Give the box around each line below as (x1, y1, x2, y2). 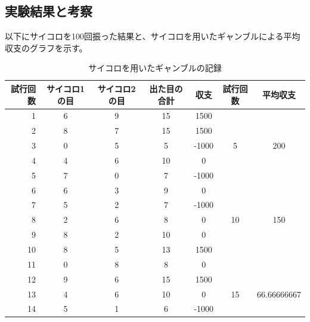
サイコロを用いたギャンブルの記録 (88, 62, 222, 74)
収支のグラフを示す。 (5, 41, 88, 54)
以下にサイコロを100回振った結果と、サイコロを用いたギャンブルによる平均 (5, 30, 300, 42)
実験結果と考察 (5, 2, 92, 20)
